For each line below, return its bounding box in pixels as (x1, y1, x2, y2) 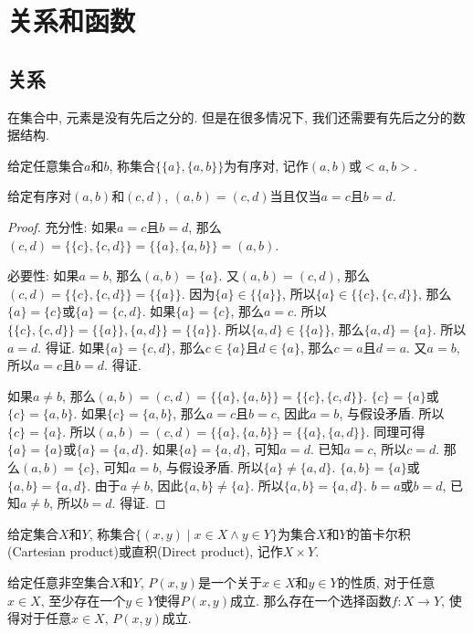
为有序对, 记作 (224, 155, 309, 174)
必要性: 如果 (7, 266, 79, 285)
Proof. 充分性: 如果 (7, 217, 118, 236)
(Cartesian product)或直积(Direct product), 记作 (7, 542, 283, 561)
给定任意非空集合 (7, 573, 110, 592)
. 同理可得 (365, 421, 426, 440)
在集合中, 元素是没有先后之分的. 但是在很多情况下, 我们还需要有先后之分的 (7, 107, 453, 126)
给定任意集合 (7, 155, 84, 174)
